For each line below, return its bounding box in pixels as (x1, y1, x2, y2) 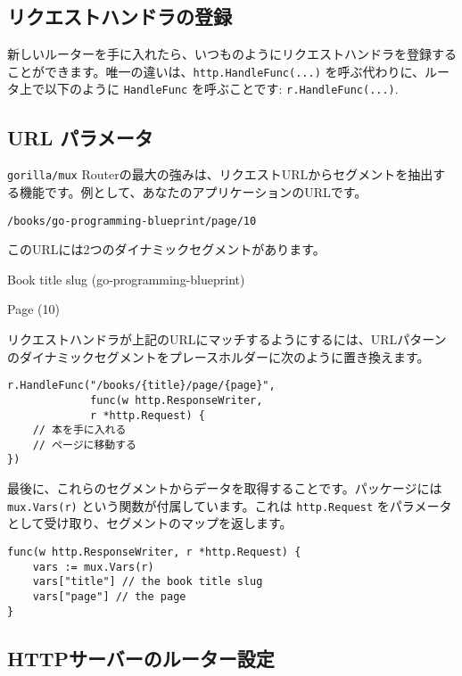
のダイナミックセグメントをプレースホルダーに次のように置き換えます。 (7, 347, 430, 366)
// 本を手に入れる (32, 424, 127, 437)
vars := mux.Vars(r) (32, 560, 154, 573)
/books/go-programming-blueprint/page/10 (7, 214, 257, 227)
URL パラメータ (7, 123, 153, 151)
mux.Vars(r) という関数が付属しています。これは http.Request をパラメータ (7, 496, 452, 515)
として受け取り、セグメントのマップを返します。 (7, 514, 293, 532)
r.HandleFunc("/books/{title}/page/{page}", (7, 379, 276, 392)
